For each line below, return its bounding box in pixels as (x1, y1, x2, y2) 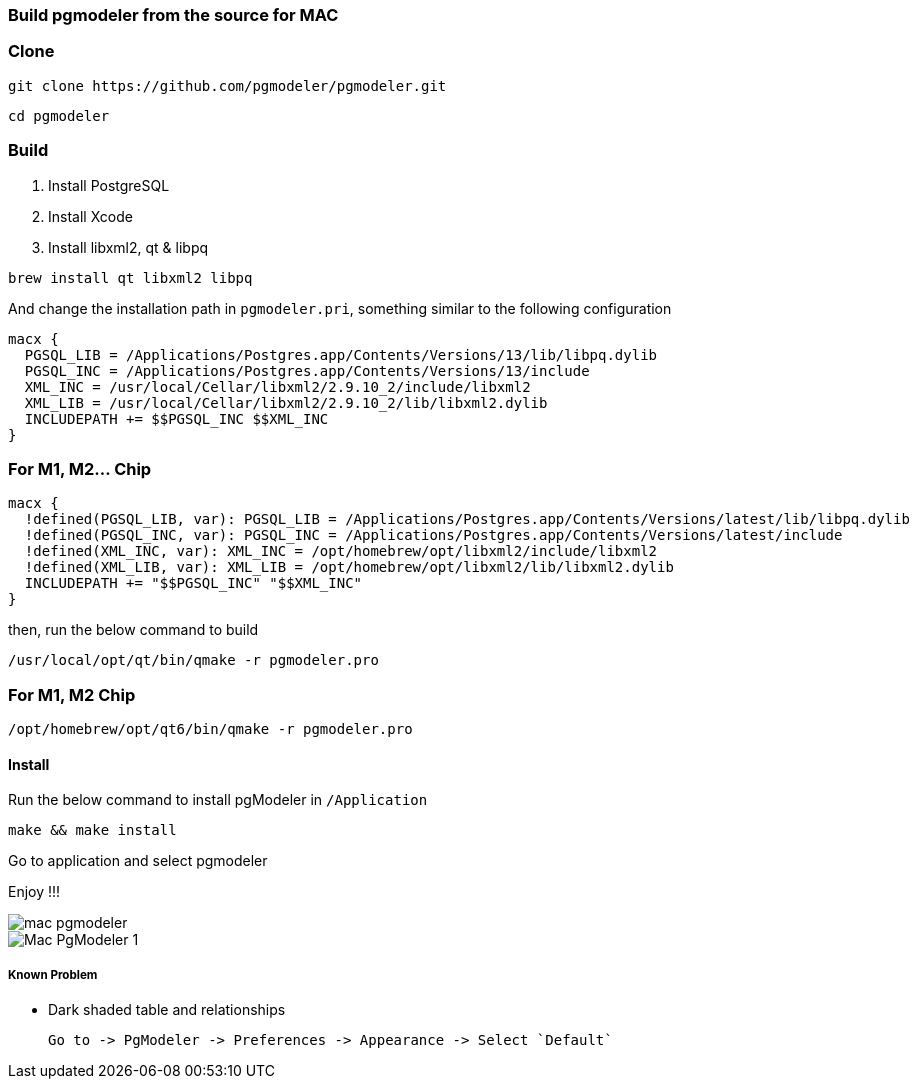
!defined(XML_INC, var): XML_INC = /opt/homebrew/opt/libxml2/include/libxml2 (24, 543, 658, 560)
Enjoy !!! (8, 883, 61, 901)
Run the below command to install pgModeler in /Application (8, 791, 428, 809)
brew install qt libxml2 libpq (8, 269, 253, 286)
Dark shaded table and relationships (48, 1001, 286, 1018)
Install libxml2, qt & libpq (48, 238, 209, 256)
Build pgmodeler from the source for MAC (8, 5, 339, 25)
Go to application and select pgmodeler (8, 852, 268, 870)
